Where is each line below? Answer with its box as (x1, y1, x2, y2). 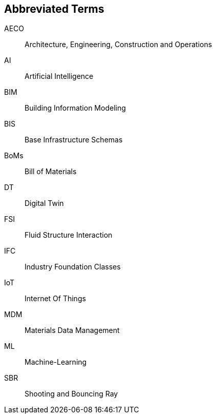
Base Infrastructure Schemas (25, 135, 123, 144)
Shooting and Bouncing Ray (25, 389, 118, 399)
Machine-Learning (25, 358, 87, 367)
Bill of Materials (25, 167, 77, 176)
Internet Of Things (25, 294, 86, 303)
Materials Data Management (25, 326, 120, 335)
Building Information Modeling (25, 103, 126, 113)
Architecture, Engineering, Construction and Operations (25, 40, 212, 49)
